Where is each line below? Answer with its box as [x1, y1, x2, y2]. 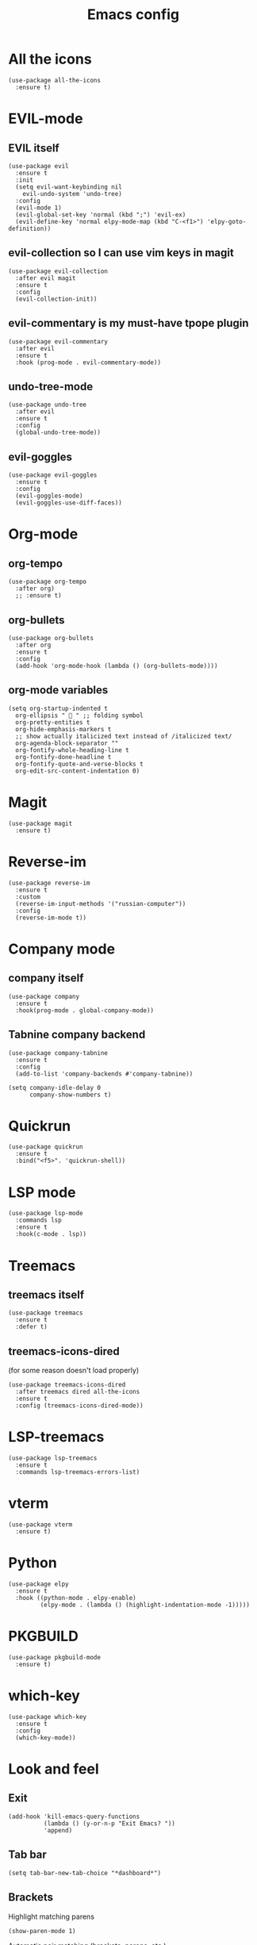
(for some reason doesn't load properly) [8, 1366, 140, 1375]
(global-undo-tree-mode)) [15, 428, 102, 437]
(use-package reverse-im [8, 879, 90, 887]
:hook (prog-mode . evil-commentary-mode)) [15, 359, 161, 366]
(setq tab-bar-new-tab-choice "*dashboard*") [8, 1869, 161, 1877]
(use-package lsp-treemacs [8, 1454, 98, 1463]
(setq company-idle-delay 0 [8, 1084, 102, 1091]
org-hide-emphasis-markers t [15, 725, 112, 733]
